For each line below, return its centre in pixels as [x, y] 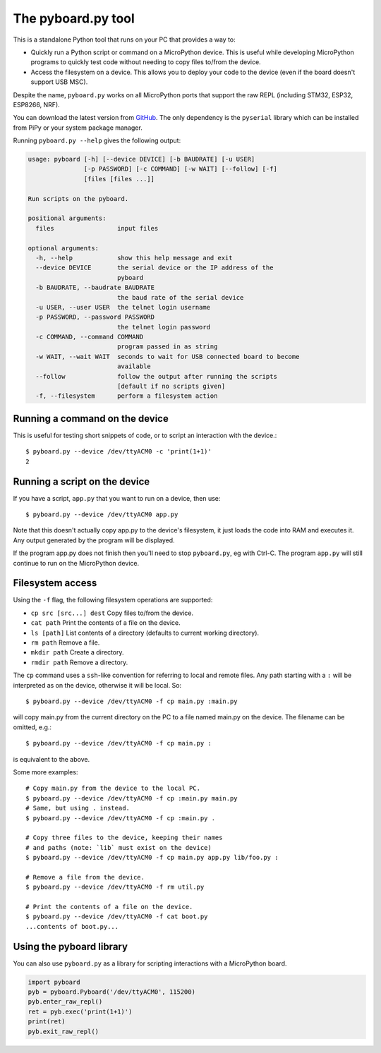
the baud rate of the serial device [180, 297]
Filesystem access [55, 583]
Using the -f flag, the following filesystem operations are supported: [113, 600]
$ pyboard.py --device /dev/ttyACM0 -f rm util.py [115, 887]
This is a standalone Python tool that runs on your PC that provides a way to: [124, 39]
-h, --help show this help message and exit [134, 258]
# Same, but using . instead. [78, 808]
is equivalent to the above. [52, 759]
